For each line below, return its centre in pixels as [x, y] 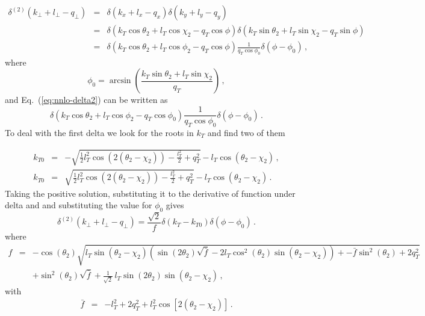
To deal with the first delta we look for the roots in [99, 132]
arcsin [120, 81]
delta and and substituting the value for [79, 205]
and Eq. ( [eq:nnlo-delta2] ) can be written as [86, 100]
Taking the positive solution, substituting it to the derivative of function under [150, 193]
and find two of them [246, 132]
